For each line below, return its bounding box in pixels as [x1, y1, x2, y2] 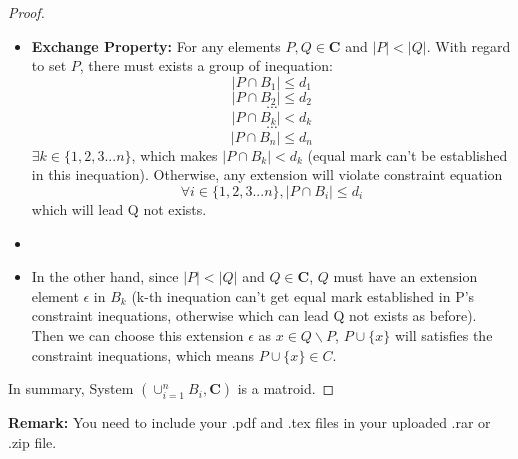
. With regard [426, 35, 511, 56]
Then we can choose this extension [31, 324, 244, 345]
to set [31, 55, 67, 76]
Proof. [8, 2, 45, 22]
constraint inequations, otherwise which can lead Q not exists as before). [31, 305, 477, 326]
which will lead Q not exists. [31, 198, 207, 219]
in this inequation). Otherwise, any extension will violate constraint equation [31, 164, 503, 185]
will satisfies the [394, 324, 493, 345]
